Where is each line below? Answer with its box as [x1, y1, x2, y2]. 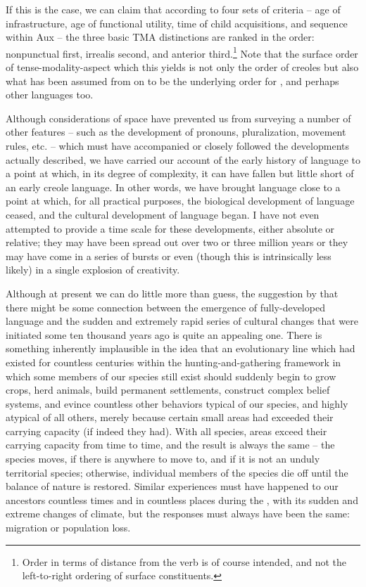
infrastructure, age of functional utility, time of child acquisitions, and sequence [6, 15, 348, 30]
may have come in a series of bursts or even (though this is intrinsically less [6, 248, 332, 263]
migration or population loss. [6, 520, 131, 535]
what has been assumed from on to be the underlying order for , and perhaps [6, 73, 339, 88]
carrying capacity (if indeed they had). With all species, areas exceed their [6, 423, 327, 438]
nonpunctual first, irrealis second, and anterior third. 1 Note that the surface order [6, 44, 358, 60]
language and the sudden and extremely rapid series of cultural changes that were [6, 314, 359, 328]
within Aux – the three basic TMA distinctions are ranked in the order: [6, 30, 315, 44]
